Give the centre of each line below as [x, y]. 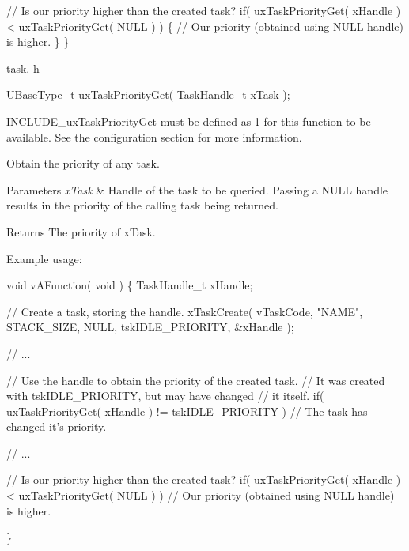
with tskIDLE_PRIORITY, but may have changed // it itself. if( [165, 396]
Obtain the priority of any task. [83, 163]
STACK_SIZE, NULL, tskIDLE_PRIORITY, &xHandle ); [150, 327]
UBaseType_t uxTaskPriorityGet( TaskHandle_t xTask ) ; [148, 94]
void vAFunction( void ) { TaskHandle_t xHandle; [130, 285]
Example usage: [44, 258]
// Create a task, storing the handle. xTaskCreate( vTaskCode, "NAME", [185, 311]
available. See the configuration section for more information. [154, 136]
